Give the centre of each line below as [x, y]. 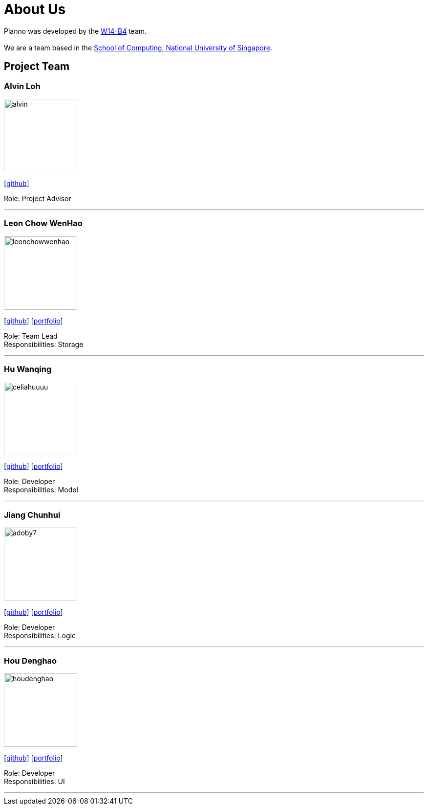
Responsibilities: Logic [40, 636]
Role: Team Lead [31, 336]
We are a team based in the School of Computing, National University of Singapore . [138, 47]
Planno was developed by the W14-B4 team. [75, 31]
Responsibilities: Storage [44, 344]
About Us [35, 9]
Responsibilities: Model [41, 490]
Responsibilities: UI [34, 781]
